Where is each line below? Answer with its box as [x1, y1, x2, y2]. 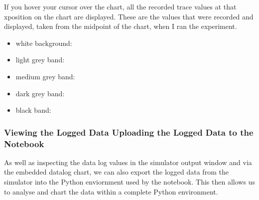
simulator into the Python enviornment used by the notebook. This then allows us [4, 177, 255, 187]
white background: [15, 37, 72, 48]
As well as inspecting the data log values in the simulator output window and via [4, 157, 252, 167]
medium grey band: [15, 71, 75, 81]
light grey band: [15, 54, 65, 65]
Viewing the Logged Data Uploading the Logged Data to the [4, 126, 254, 138]
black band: [15, 105, 51, 115]
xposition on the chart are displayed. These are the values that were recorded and [4, 11, 254, 21]
